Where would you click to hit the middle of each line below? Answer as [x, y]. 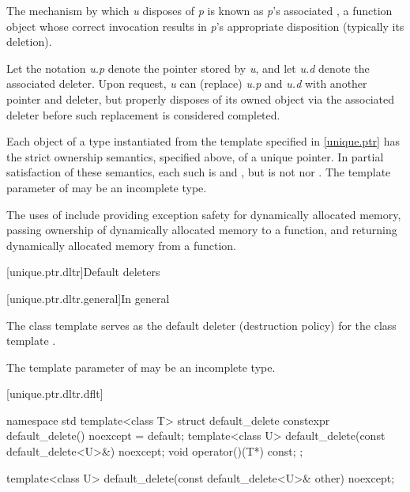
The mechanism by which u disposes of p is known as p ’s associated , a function [199, 10]
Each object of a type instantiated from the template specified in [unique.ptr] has [203, 141]
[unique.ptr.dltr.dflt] [55, 394]
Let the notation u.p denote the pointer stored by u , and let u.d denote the [188, 68]
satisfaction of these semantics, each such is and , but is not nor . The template [199, 172]
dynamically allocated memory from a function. [121, 245]
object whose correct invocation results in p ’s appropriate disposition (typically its [205, 26]
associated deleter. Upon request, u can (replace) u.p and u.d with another [187, 83]
